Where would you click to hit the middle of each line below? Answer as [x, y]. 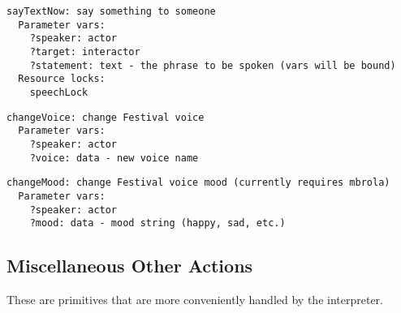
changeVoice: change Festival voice [106, 117]
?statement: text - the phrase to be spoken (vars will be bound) [213, 65]
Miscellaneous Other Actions [130, 266]
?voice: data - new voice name [114, 158]
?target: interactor [85, 51]
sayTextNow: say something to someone [111, 11]
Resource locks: [62, 79]
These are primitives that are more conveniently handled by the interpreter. [195, 300]
